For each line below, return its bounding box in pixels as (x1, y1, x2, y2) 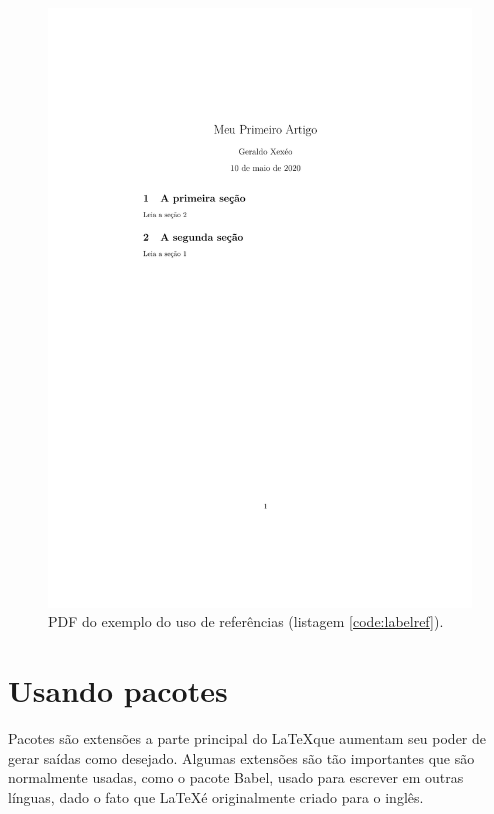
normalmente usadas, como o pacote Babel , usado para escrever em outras (8, 767, 464, 788)
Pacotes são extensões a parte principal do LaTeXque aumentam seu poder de (8, 728, 487, 748)
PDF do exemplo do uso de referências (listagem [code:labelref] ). (48, 611, 444, 632)
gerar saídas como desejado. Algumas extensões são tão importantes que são (8, 747, 475, 768)
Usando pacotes (8, 670, 228, 711)
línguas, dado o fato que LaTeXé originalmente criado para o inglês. (8, 786, 424, 807)
